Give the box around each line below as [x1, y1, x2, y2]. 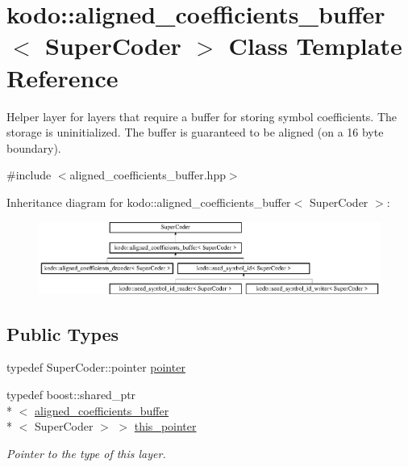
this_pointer [134, 418, 197, 435]
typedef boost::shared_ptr [6, 386, 136, 403]
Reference [6, 61, 119, 94]
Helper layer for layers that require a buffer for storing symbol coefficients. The [6, 107, 398, 124]
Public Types [6, 321, 119, 346]
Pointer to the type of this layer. [6, 444, 166, 461]
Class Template [228, 29, 402, 62]
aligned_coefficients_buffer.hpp [69, 166, 226, 183]
